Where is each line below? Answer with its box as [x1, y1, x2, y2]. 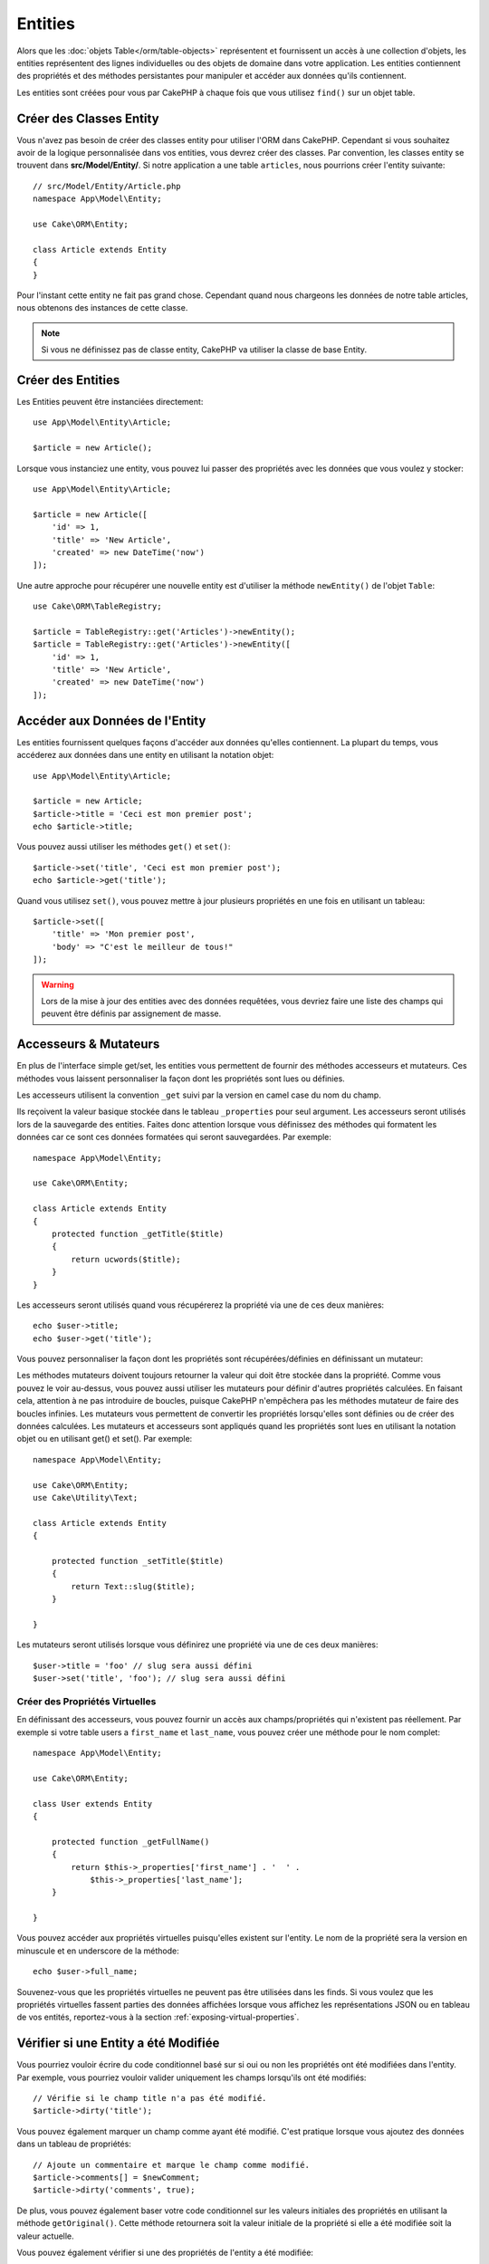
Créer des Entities [16, 372, 120, 388]
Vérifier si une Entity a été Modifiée [16, 2036, 220, 2051]
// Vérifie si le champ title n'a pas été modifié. [33, 2093, 267, 2104]
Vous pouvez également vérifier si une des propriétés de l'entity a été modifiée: [16, 2247, 314, 2258]
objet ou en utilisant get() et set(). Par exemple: [16, 1434, 193, 1444]
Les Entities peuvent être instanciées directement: [16, 397, 204, 407]
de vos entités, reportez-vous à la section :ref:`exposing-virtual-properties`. [16, 2011, 300, 2023]
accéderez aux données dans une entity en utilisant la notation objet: [16, 750, 274, 761]
